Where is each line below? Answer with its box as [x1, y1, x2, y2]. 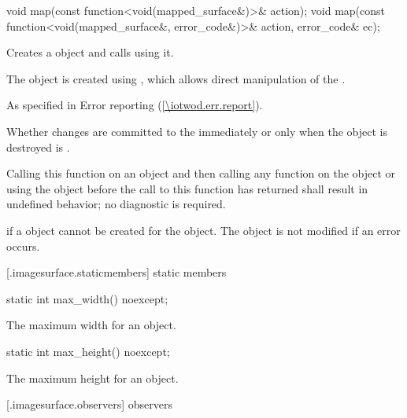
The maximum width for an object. [6, 317, 176, 333]
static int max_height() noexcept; [6, 343, 170, 359]
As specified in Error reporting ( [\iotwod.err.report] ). [6, 97, 263, 113]
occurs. [6, 237, 40, 254]
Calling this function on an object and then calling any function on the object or [6, 165, 396, 181]
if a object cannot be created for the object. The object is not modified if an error [6, 222, 401, 238]
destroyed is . [6, 138, 70, 155]
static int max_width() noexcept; [6, 290, 168, 306]
